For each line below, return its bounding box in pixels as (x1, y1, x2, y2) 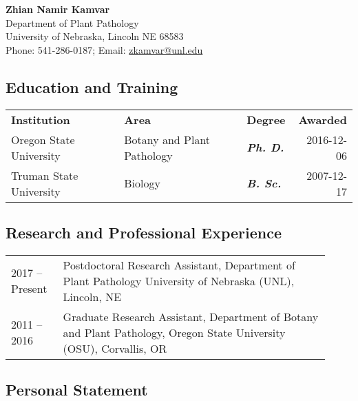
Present (11, 280, 48, 297)
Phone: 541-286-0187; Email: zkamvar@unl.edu (6, 42, 203, 56)
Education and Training (6, 76, 178, 97)
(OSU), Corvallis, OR (63, 340, 167, 356)
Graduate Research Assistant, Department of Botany (63, 308, 319, 325)
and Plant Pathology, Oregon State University (63, 324, 286, 340)
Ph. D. (246, 139, 284, 156)
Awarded (298, 111, 347, 127)
